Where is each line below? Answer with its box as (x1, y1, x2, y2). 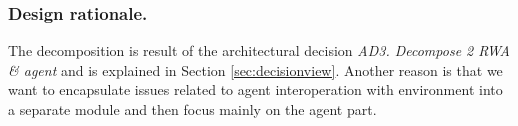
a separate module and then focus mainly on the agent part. (8, 99, 377, 119)
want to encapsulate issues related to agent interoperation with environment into (8, 79, 503, 100)
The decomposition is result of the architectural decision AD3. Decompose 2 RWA (8, 40, 510, 61)
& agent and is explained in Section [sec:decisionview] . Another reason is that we (8, 59, 503, 80)
